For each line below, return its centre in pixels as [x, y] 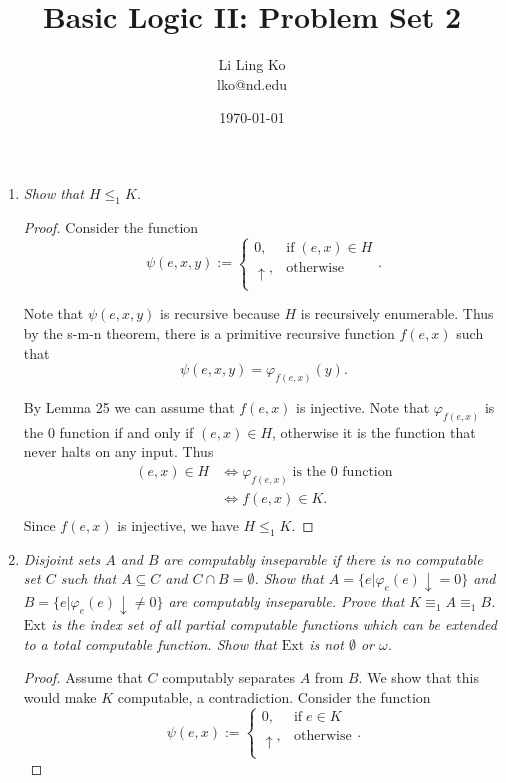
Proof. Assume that [83, 677]
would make [60, 696]
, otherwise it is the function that [374, 431]
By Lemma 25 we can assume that [129, 407]
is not [326, 643]
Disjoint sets [62, 558]
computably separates [229, 677]
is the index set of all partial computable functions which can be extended [274, 624]
